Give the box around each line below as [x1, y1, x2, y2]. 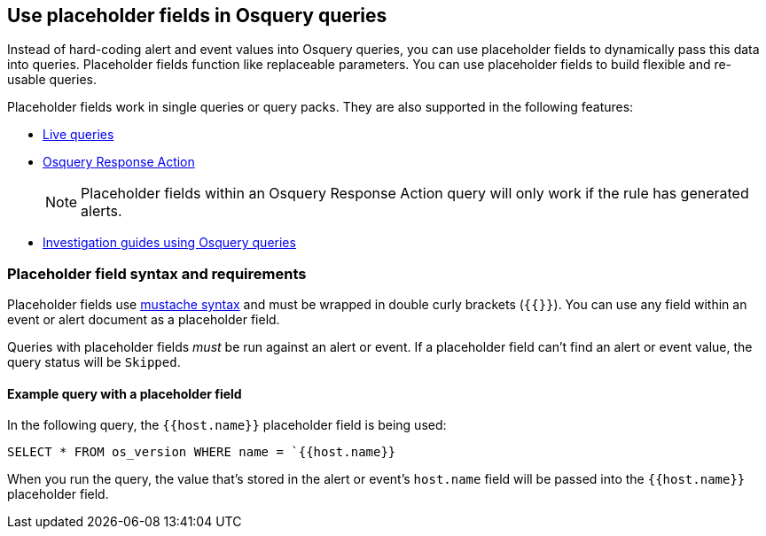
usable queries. [7, 72, 97, 88]
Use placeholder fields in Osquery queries [7, 4, 387, 27]
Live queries [43, 127, 114, 143]
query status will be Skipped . [7, 354, 181, 370]
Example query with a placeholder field [7, 385, 242, 401]
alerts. [81, 202, 122, 221]
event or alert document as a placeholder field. [7, 312, 280, 328]
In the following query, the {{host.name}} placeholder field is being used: [7, 417, 447, 433]
